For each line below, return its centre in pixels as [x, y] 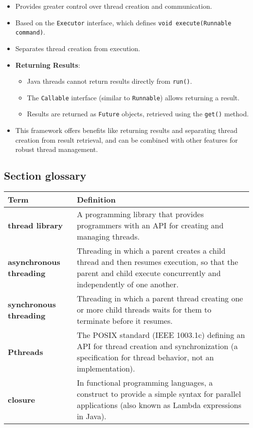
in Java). [91, 416]
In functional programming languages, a [145, 383]
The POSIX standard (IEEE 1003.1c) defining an [161, 335]
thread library [35, 225]
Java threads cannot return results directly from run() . [109, 81]
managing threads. [108, 237]
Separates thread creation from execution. [78, 48]
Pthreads [26, 352]
